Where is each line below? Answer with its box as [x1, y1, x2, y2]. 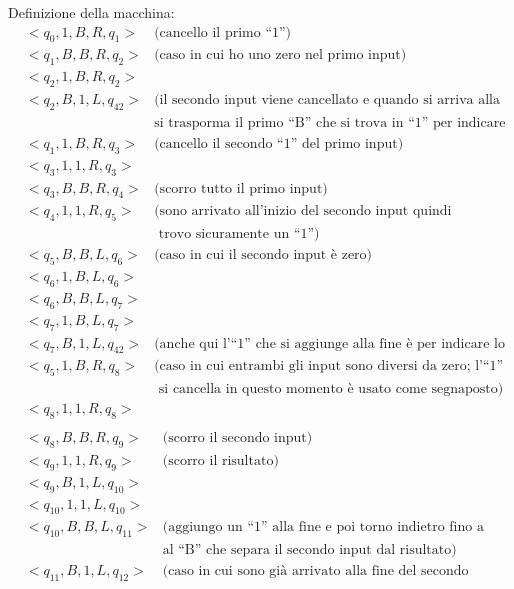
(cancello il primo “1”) [154, 25, 292, 40]
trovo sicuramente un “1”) [158, 227, 320, 242]
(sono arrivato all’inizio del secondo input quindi [154, 204, 452, 219]
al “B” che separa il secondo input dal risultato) [162, 543, 457, 558]
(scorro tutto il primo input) [154, 181, 328, 196]
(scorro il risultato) [162, 453, 279, 468]
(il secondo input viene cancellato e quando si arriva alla [154, 93, 501, 108]
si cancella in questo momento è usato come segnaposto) [158, 382, 504, 397]
